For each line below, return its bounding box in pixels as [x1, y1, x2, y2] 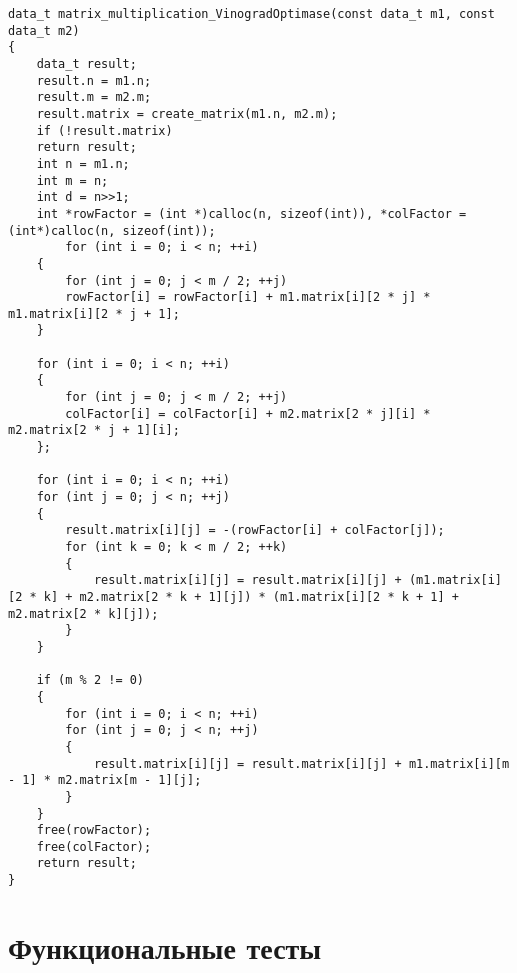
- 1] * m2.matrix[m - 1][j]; [8, 773, 202, 788]
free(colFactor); [36, 839, 152, 854]
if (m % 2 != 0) [36, 673, 145, 688]
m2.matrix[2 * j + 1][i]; [8, 423, 180, 438]
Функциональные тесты [8, 926, 322, 967]
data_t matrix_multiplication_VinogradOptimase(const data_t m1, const [8, 7, 495, 21]
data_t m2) [8, 23, 80, 38]
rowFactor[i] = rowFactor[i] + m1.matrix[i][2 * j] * [65, 290, 431, 305]
